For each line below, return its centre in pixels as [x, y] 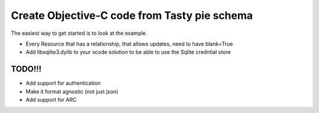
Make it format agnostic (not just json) [72, 91]
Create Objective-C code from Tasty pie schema [132, 15]
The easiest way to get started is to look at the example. [79, 33]
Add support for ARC [51, 100]
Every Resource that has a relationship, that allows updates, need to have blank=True [129, 44]
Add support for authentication [63, 83]
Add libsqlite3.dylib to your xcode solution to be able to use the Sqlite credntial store [128, 52]
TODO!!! [26, 69]
